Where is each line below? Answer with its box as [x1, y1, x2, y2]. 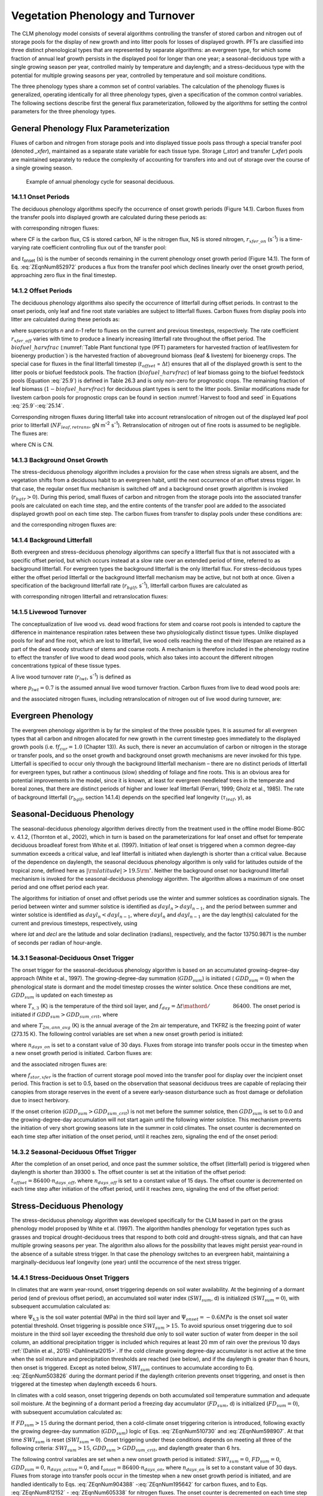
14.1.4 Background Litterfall [11, 536, 92, 545]
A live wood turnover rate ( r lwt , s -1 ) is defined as [11, 672, 132, 682]
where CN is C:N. [11, 440, 54, 448]
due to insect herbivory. [11, 1097, 70, 1104]
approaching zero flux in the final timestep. [11, 272, 117, 279]
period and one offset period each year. [11, 883, 109, 891]
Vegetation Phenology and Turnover [11, 9, 195, 22]
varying [11, 244, 30, 251]
